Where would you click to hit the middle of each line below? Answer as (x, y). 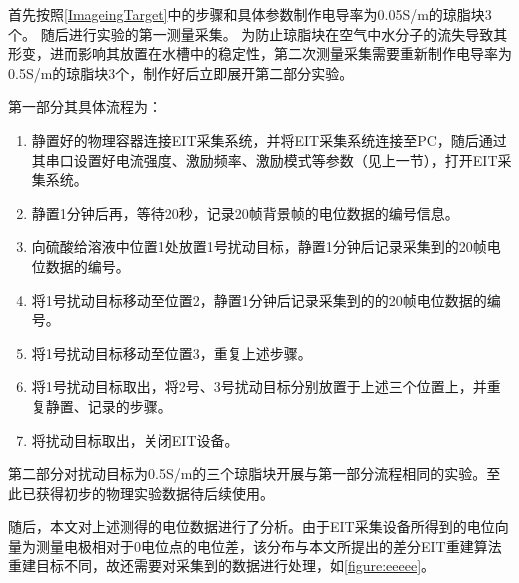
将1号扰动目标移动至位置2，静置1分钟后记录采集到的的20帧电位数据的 (259, 299)
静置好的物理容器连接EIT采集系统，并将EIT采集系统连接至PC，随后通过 (269, 139)
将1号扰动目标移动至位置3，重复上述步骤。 (171, 352)
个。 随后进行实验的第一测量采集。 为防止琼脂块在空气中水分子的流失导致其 (258, 33)
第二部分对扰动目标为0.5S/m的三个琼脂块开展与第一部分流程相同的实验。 (247, 473)
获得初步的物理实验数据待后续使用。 (154, 492)
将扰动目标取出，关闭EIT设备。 (135, 439)
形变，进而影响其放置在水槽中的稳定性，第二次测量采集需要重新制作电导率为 (260, 53)
